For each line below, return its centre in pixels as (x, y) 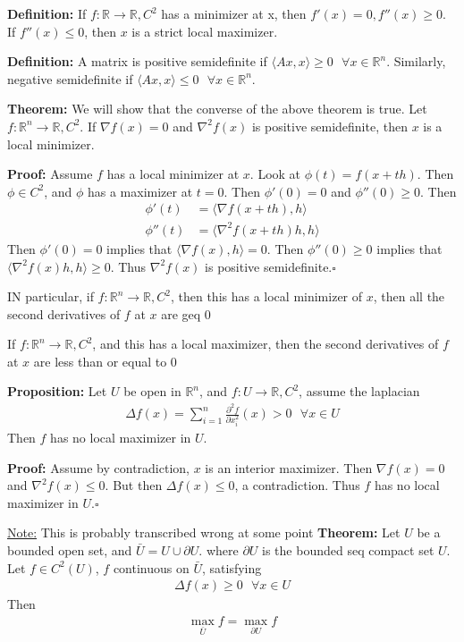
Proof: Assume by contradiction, (98, 467)
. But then (134, 485)
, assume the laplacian (359, 391)
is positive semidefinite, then (329, 126)
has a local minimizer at (173, 174)
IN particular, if (51, 296)
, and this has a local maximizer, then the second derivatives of (266, 344)
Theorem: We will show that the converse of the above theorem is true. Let (217, 109)
